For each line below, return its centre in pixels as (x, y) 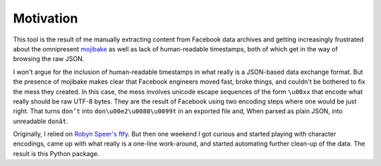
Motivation (46, 18)
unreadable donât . (41, 121)
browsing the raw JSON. (49, 59)
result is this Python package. (56, 153)
